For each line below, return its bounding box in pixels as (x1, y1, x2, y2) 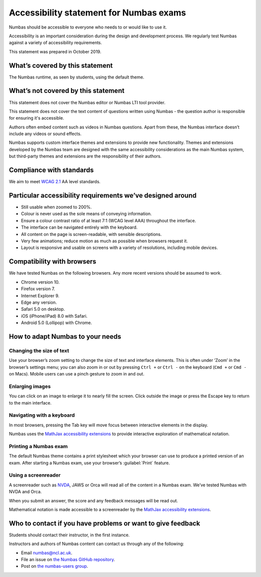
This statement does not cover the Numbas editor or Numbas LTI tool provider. (9, 99, 166, 105)
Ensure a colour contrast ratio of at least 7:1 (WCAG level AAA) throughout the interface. (21, 218, 196, 223)
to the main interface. (9, 400, 52, 405)
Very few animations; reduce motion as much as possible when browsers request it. (21, 238, 188, 244)
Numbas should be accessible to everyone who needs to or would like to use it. (9, 24, 167, 30)
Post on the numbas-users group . (21, 563, 88, 569)
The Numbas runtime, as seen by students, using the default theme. (9, 74, 145, 80)
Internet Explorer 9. (21, 293, 60, 298)
